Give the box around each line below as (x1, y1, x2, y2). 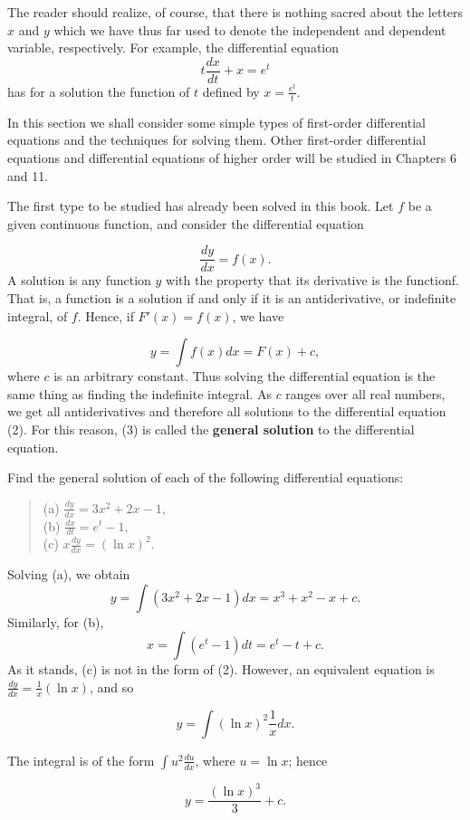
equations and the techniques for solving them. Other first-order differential (7, 130, 427, 149)
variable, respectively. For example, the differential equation (7, 38, 340, 57)
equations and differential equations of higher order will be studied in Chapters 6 (7, 148, 456, 167)
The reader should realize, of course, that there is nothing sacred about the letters (7, 3, 464, 21)
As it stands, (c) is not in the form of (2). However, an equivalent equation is (7, 660, 435, 679)
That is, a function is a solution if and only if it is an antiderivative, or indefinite (7, 288, 456, 307)
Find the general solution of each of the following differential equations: (7, 468, 404, 487)
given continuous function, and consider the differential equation (7, 214, 364, 233)
